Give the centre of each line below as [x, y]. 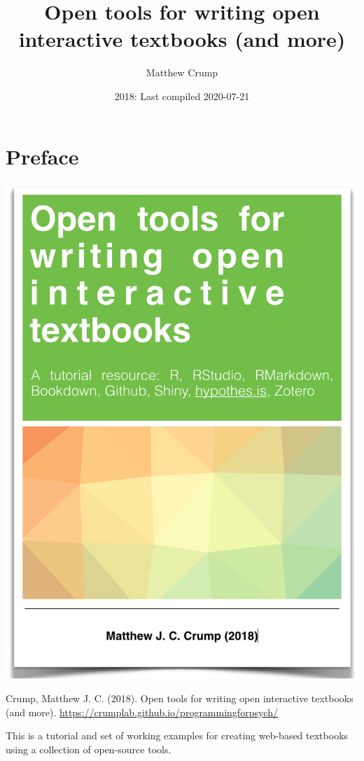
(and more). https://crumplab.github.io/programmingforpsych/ [142, 712]
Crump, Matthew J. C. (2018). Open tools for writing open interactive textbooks [180, 698]
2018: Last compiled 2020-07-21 [182, 96]
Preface [42, 156]
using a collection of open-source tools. [89, 749]
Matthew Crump [182, 72]
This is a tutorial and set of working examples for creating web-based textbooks [177, 735]
